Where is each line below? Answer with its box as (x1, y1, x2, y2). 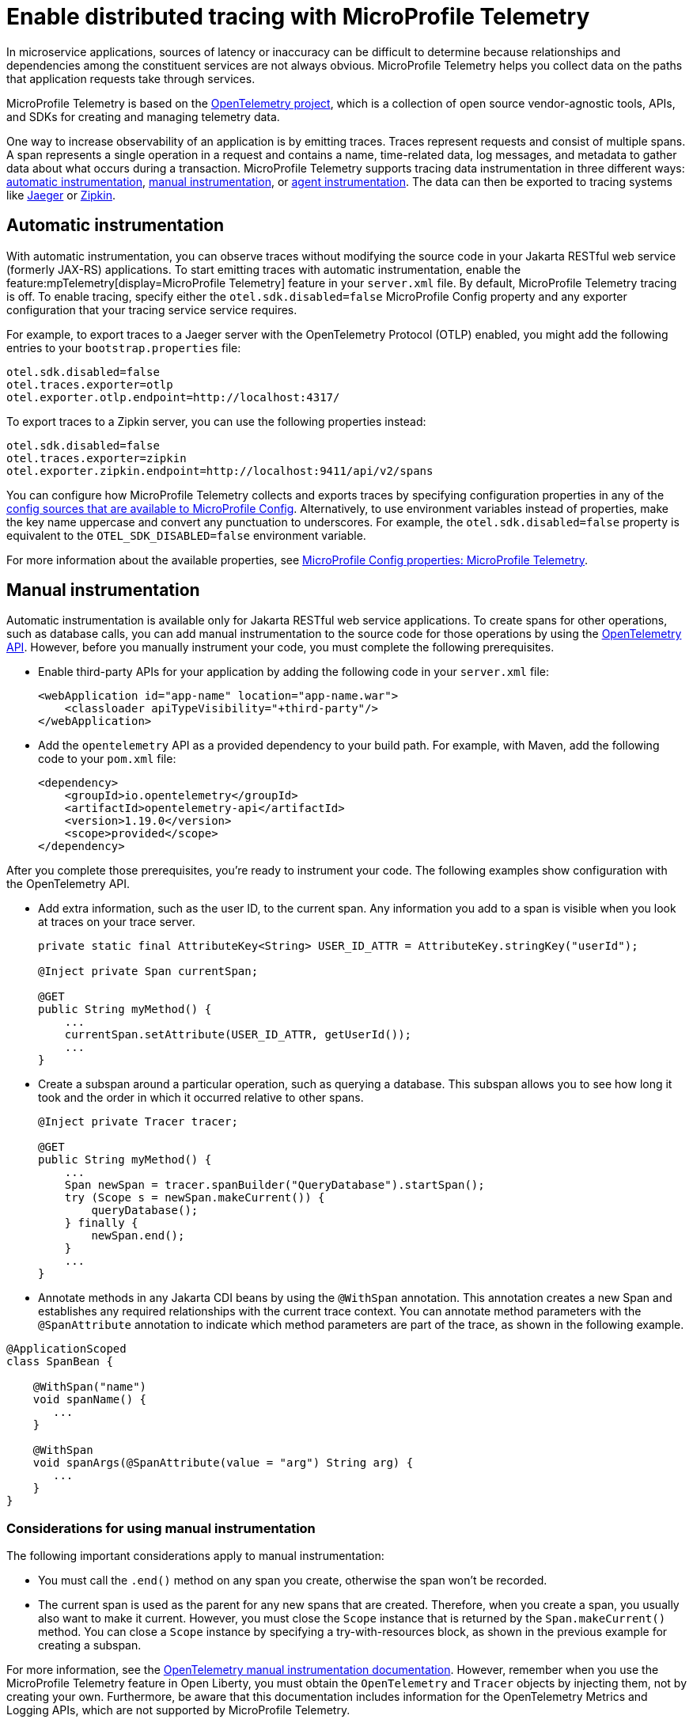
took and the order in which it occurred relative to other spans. (38, 1091, 364, 1105)
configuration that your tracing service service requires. (6, 302, 297, 317)
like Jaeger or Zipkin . (6, 188, 116, 202)
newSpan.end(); (91, 1229, 185, 1243)
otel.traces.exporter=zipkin (6, 451, 187, 465)
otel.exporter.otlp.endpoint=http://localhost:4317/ (6, 390, 340, 404)
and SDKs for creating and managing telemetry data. (6, 109, 280, 123)
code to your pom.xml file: (38, 752, 176, 766)
